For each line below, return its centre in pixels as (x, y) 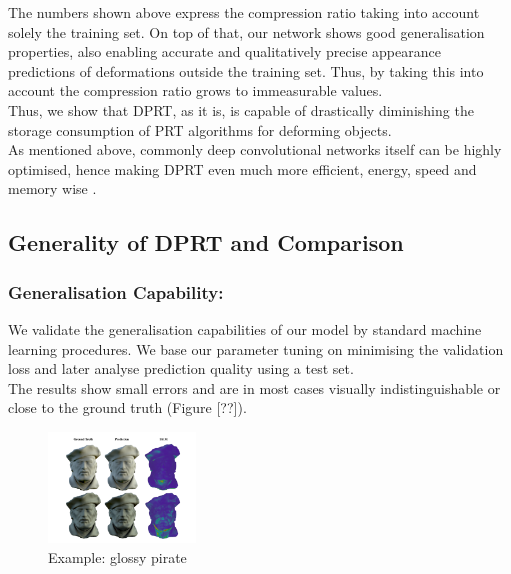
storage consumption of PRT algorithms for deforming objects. (200, 129)
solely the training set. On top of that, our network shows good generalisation (246, 31)
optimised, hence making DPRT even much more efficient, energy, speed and (242, 168)
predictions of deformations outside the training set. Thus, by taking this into (246, 70)
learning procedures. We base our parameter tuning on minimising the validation (256, 348)
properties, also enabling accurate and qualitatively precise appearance (224, 51)
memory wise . (52, 188)
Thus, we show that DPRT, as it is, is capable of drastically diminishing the (241, 109)
